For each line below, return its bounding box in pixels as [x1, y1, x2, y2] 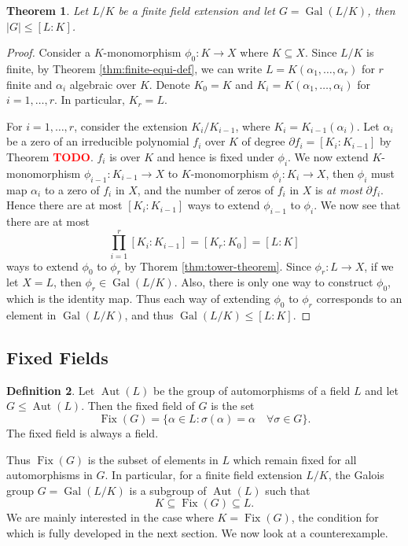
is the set [211, 397, 255, 414]
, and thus [124, 307, 174, 323]
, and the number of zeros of [137, 181, 274, 197]
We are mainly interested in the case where [6, 509, 214, 526]
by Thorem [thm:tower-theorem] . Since [124, 257, 311, 274]
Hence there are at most [6, 197, 123, 213]
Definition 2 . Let [6, 382, 95, 398]
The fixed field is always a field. [6, 425, 159, 441]
